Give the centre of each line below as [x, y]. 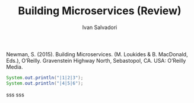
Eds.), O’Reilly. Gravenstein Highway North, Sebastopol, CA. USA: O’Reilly [96, 60]
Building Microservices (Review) [99, 11]
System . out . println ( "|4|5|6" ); [45, 83]
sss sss [15, 94]
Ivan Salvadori [100, 27]
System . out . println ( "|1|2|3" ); [45, 78]
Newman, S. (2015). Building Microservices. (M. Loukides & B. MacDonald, [97, 54]
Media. [15, 67]
